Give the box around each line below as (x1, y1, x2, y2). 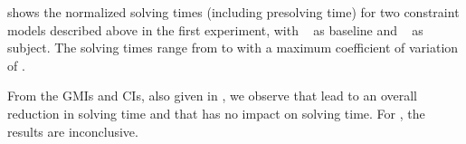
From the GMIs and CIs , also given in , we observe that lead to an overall (7, 86, 417, 105)
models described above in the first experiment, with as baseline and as (7, 20, 423, 39)
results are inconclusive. (7, 121, 138, 140)
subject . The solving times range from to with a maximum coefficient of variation (7, 38, 459, 57)
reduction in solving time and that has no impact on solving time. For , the (7, 103, 425, 122)
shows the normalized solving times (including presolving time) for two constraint (7, 3, 460, 21)
